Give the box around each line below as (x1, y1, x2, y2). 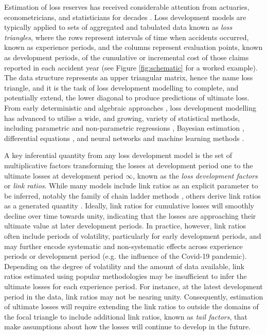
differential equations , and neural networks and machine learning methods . (4, 132, 244, 143)
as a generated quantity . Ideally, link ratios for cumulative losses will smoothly (4, 200, 254, 211)
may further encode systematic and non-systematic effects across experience (4, 240, 243, 251)
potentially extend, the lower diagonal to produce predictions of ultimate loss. (4, 92, 250, 103)
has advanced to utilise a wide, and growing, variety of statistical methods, (4, 112, 240, 123)
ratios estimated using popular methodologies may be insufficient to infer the (4, 271, 247, 281)
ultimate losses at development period (4, 170, 123, 181)
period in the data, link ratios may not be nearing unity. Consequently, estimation (4, 291, 263, 302)
